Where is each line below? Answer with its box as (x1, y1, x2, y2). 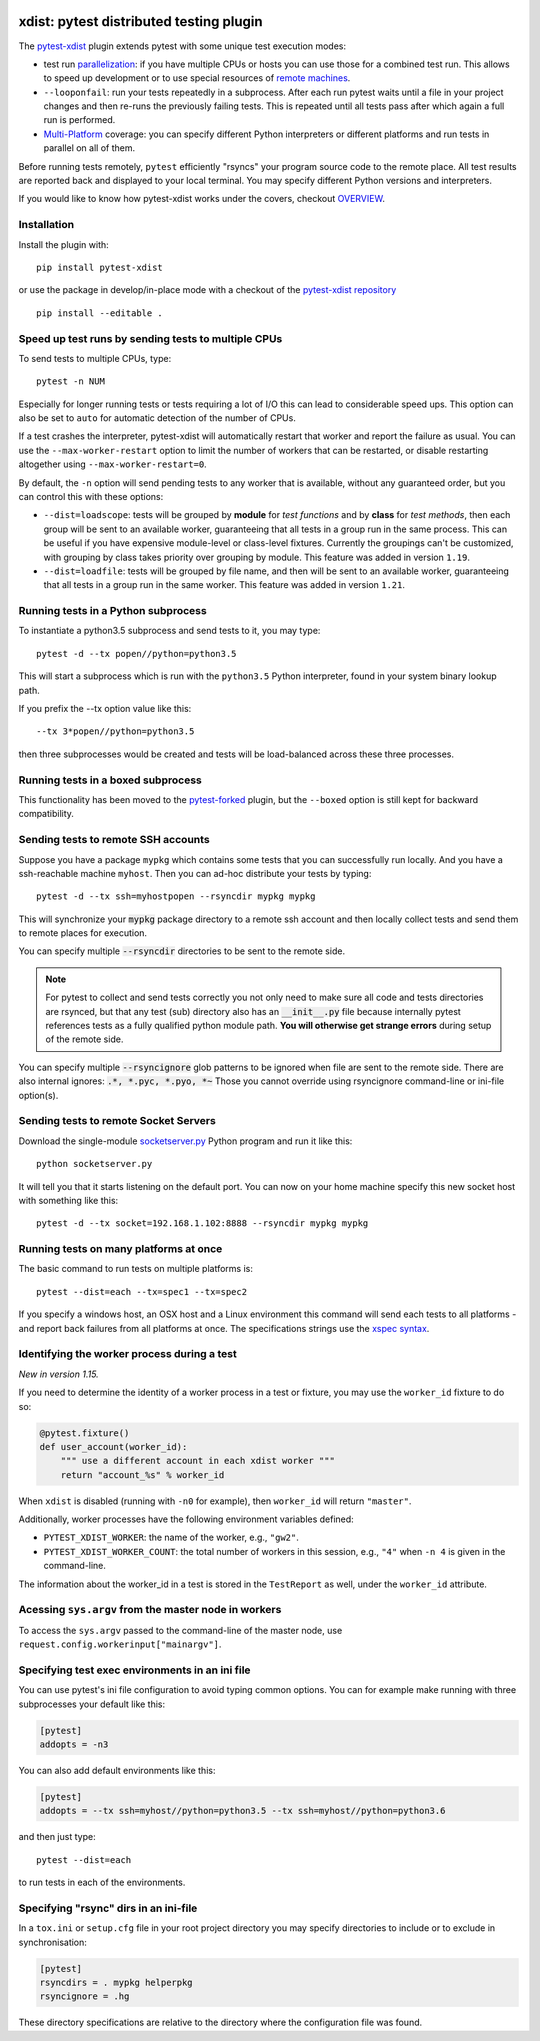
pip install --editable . (36, 307, 164, 319)
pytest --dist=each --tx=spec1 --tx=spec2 (36, 1286, 248, 1297)
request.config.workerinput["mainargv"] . (18, 1638, 222, 1650)
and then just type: (18, 1831, 96, 1843)
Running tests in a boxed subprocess (18, 773, 202, 787)
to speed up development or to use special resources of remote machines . (43, 72, 351, 84)
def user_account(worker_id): (39, 1441, 188, 1452)
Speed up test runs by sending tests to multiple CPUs (18, 331, 283, 345)
